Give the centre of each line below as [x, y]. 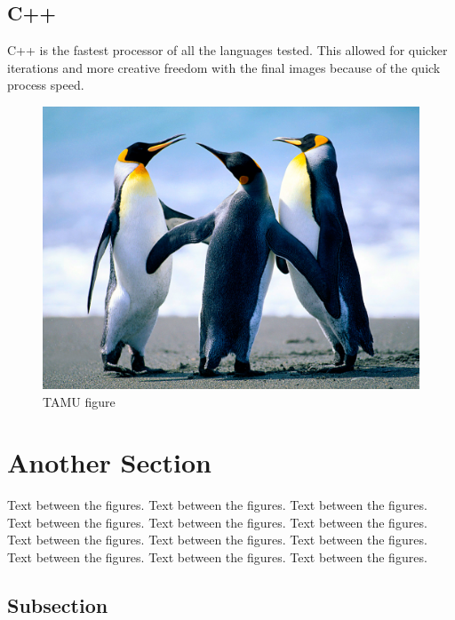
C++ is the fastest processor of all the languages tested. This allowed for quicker [227, 50]
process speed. [46, 85]
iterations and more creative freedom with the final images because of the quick [224, 67]
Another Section [109, 462]
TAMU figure [79, 401]
